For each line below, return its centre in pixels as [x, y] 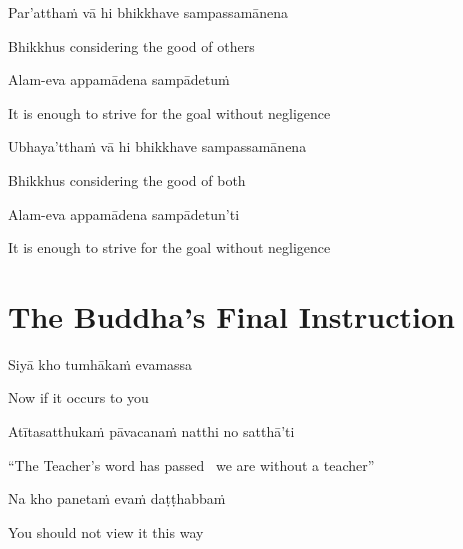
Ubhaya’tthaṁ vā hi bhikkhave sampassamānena [157, 146]
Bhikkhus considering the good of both [127, 179]
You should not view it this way [106, 531]
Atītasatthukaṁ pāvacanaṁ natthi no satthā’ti [151, 431]
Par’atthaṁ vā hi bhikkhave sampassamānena [148, 12]
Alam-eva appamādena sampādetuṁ [119, 79]
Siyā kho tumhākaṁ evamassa [100, 363]
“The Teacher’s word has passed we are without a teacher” [191, 464]
